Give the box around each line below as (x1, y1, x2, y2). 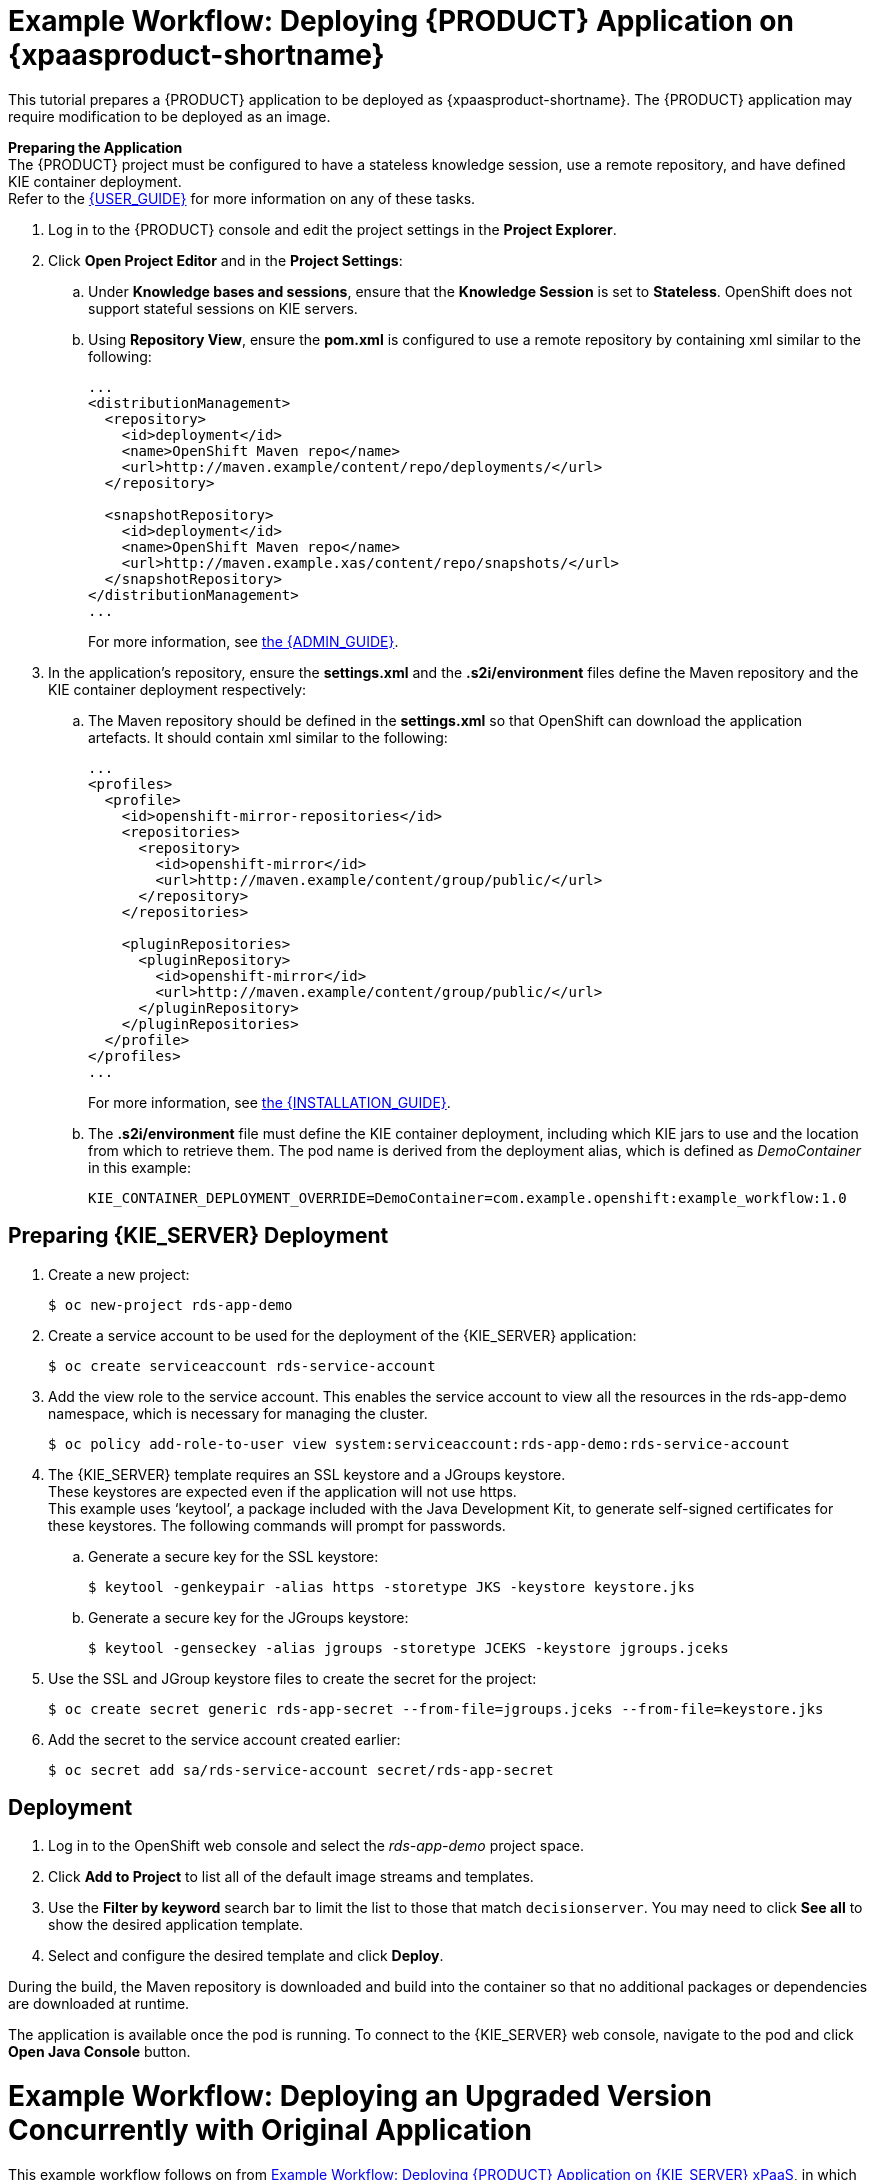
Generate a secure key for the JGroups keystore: (88, 1608, 409, 1626)
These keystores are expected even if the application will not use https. (48, 1482, 517, 1500)
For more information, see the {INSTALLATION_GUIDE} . (88, 1093, 451, 1111)
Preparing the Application (8, 138, 183, 156)
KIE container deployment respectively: (48, 680, 307, 698)
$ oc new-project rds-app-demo (48, 1296, 293, 1313)
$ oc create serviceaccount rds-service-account (48, 1357, 436, 1374)
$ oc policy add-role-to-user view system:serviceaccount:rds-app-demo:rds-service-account (48, 1435, 790, 1452)
